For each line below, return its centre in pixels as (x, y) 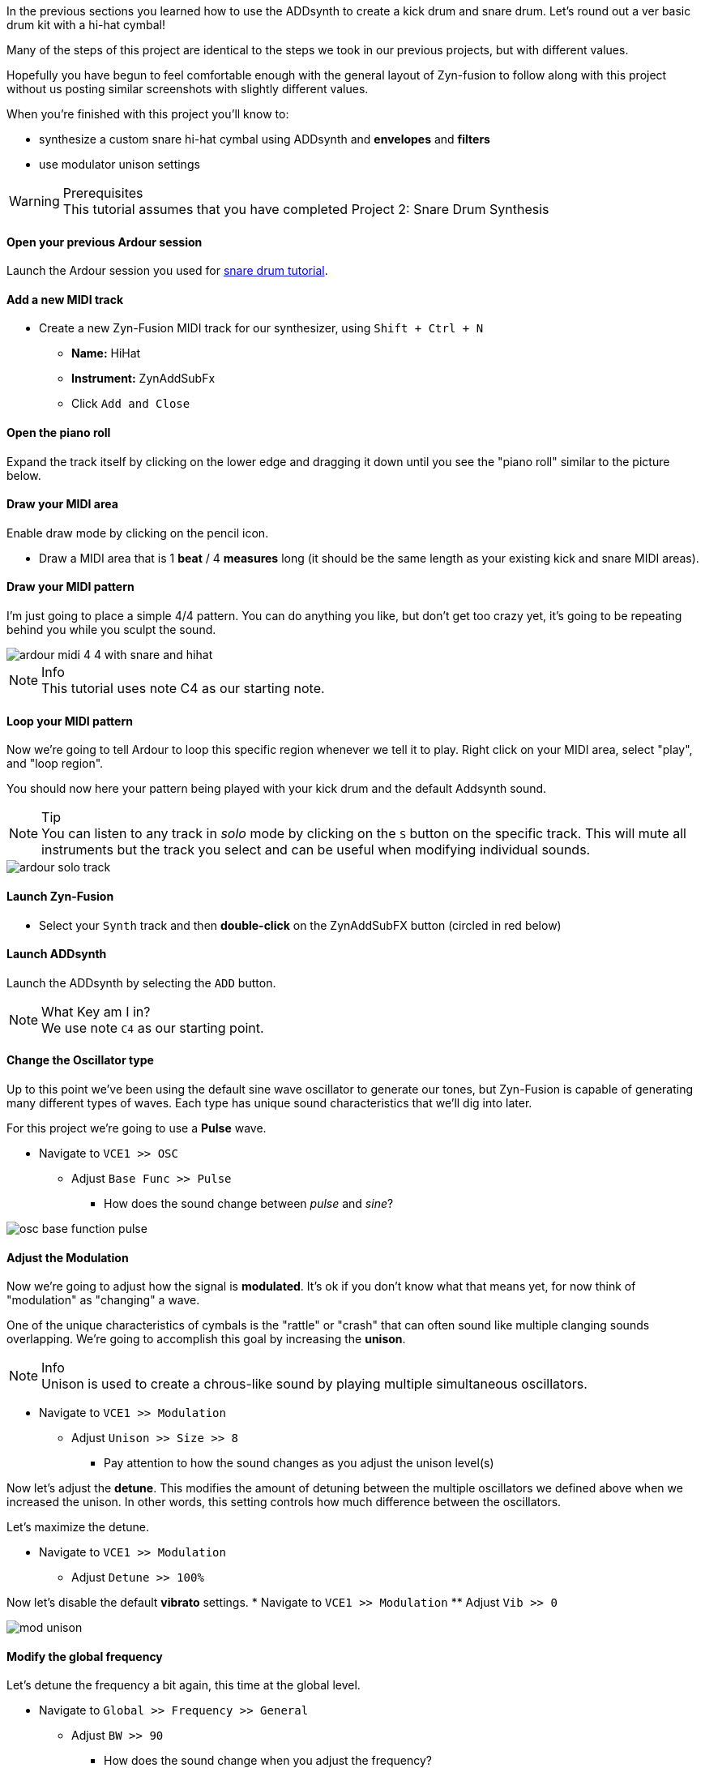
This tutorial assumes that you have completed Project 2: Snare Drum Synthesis (306, 209)
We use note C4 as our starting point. (153, 1027)
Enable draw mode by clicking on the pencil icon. (138, 533)
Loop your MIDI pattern (70, 721)
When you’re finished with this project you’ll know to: (148, 114)
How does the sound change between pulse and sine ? (249, 1203)
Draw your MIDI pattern (70, 587)
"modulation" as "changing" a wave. (103, 1300)
